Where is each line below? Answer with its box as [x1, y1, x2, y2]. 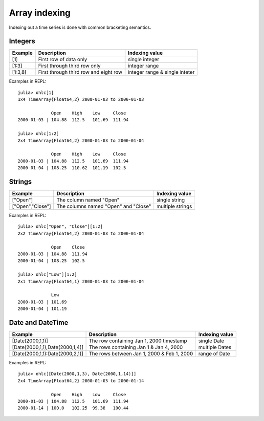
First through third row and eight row [38, 69, 123, 76]
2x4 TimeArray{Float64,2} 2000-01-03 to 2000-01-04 [18, 137, 144, 143]
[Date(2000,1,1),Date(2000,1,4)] [12, 344, 84, 351]
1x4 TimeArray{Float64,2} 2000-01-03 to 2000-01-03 [18, 97, 144, 102]
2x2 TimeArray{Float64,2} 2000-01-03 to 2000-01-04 [18, 230, 144, 236]
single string [156, 197, 185, 203]
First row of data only [38, 56, 88, 63]
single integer [128, 56, 159, 63]
